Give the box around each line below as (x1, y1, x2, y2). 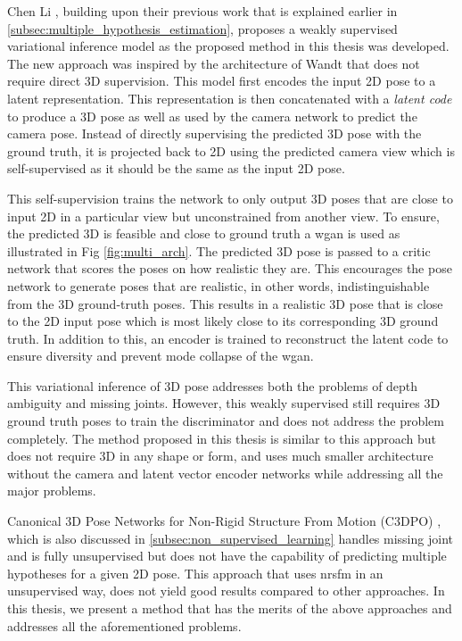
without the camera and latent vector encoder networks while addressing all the (7, 463, 443, 482)
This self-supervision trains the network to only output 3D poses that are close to (7, 188, 453, 207)
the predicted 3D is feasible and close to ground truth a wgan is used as (7, 224, 400, 243)
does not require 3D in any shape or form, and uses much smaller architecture (7, 446, 433, 465)
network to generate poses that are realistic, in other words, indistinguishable (7, 276, 430, 295)
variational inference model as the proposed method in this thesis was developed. (7, 37, 450, 55)
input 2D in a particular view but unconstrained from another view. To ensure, (7, 206, 440, 225)
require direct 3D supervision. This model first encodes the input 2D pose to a (7, 71, 436, 90)
